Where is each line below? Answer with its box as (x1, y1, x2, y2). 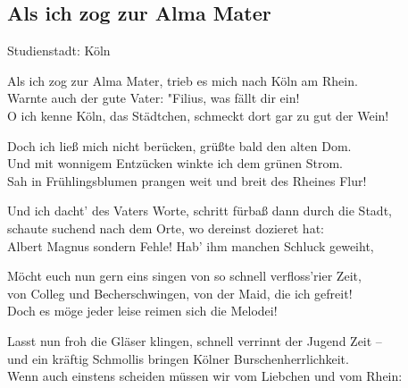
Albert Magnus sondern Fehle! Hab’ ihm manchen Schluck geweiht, (7, 236, 374, 255)
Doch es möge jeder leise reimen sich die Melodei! (7, 301, 278, 320)
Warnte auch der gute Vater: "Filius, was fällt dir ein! (7, 89, 300, 107)
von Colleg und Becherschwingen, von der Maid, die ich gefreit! (7, 283, 353, 302)
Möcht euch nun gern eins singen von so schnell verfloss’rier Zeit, (7, 266, 362, 285)
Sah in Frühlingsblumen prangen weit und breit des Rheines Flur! (7, 171, 367, 190)
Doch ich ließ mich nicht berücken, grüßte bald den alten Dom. (7, 136, 352, 155)
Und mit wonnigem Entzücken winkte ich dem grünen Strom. (7, 154, 343, 173)
